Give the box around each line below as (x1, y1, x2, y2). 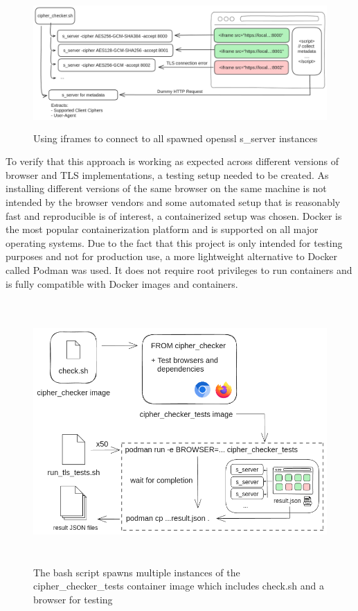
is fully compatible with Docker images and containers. (6, 276, 238, 291)
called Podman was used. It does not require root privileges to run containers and (6, 262, 352, 277)
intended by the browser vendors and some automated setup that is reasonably (6, 194, 341, 209)
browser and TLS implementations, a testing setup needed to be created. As (6, 167, 329, 182)
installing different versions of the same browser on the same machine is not (6, 181, 327, 196)
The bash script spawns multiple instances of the (33, 565, 240, 579)
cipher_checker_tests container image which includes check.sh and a (33, 578, 324, 593)
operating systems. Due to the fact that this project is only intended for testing (6, 235, 343, 250)
